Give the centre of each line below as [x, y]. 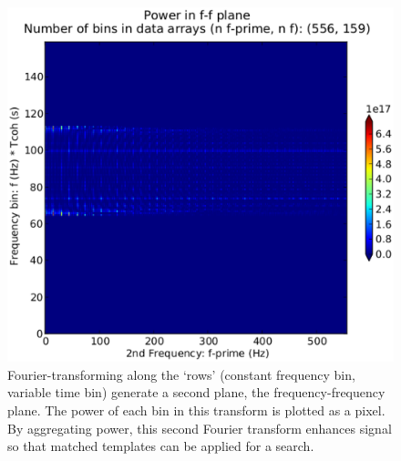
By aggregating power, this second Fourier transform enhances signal [200, 428]
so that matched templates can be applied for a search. [161, 446]
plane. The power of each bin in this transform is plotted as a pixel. [196, 410]
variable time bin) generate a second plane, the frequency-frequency [196, 392]
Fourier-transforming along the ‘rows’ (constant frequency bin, [181, 374]
